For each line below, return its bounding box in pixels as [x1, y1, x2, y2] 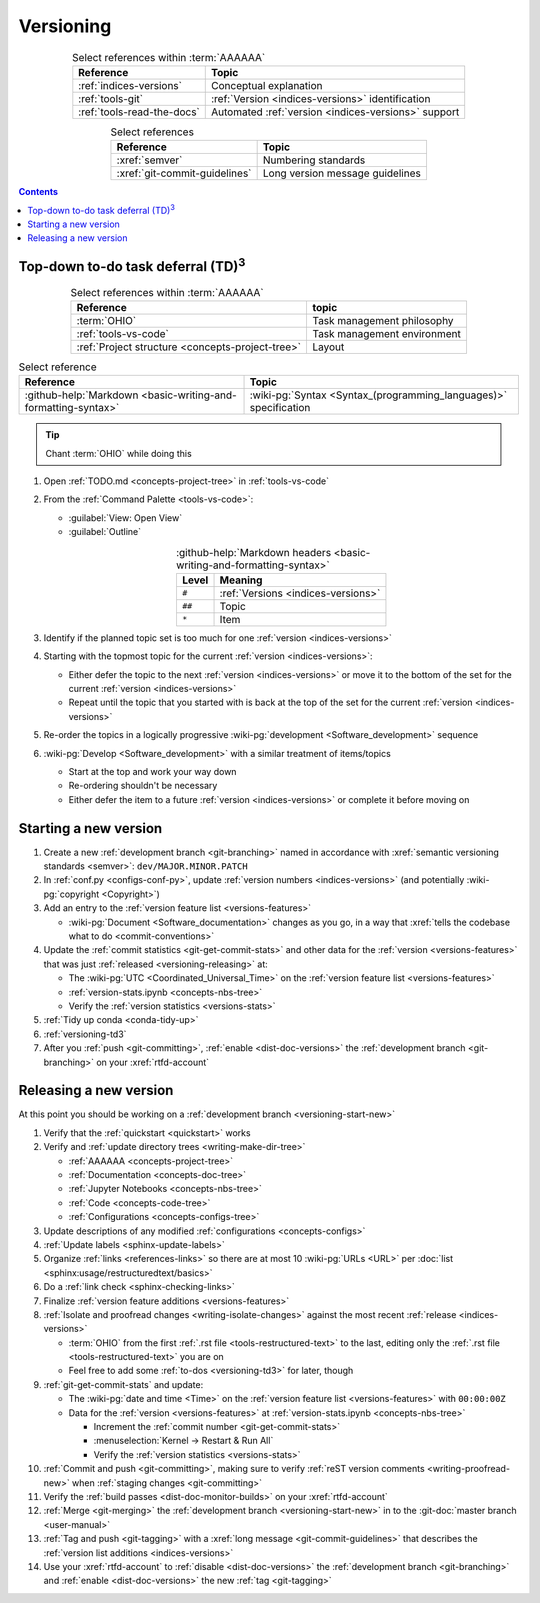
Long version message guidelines [262, 166, 422, 180]
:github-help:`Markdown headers [175, 545, 332, 559]
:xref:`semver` [116, 153, 183, 167]
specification [249, 401, 311, 415]
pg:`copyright [43, 888, 100, 900]
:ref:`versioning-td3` [43, 1028, 127, 1040]
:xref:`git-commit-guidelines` [116, 166, 252, 180]
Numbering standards [262, 153, 366, 167]
